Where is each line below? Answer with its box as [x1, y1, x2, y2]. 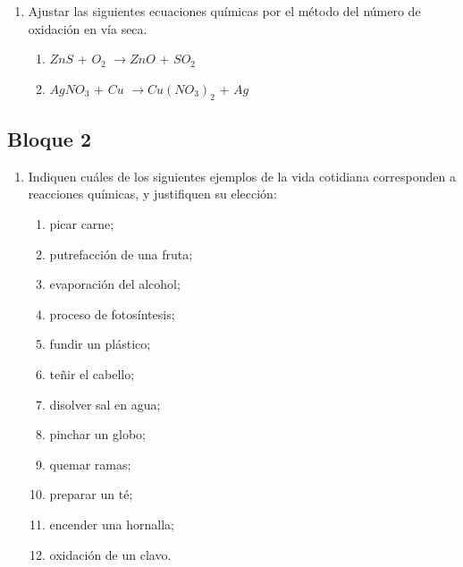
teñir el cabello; [49, 364, 135, 383]
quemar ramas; [49, 454, 131, 473]
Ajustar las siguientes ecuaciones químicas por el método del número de [28, 2, 421, 20]
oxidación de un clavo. [49, 545, 172, 563]
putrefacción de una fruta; [49, 244, 193, 263]
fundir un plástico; [49, 334, 151, 353]
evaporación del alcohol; [49, 275, 181, 293]
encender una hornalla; [49, 514, 174, 533]
